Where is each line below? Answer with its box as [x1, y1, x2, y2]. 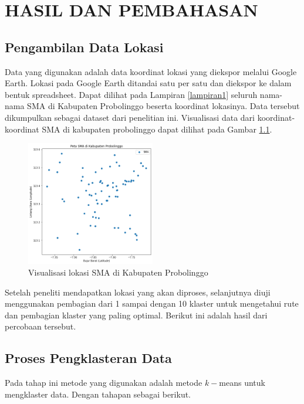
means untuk [219, 376, 265, 389]
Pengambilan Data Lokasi [5, 38, 164, 56]
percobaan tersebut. [5, 320, 76, 332]
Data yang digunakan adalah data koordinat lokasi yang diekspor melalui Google [5, 65, 297, 77]
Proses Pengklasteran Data [5, 349, 172, 367]
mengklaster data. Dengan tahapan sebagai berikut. [5, 388, 191, 400]
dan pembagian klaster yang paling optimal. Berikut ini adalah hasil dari [5, 308, 268, 321]
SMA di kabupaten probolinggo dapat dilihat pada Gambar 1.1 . [42, 123, 272, 135]
